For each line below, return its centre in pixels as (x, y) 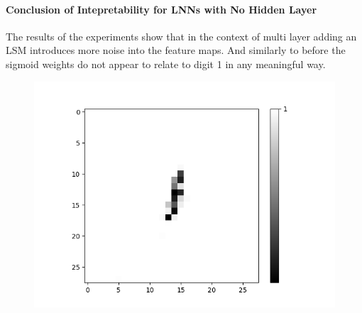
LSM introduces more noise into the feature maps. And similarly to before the (176, 50)
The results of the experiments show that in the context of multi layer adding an (181, 36)
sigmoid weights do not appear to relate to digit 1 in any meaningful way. (166, 64)
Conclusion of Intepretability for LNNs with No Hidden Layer (161, 9)
